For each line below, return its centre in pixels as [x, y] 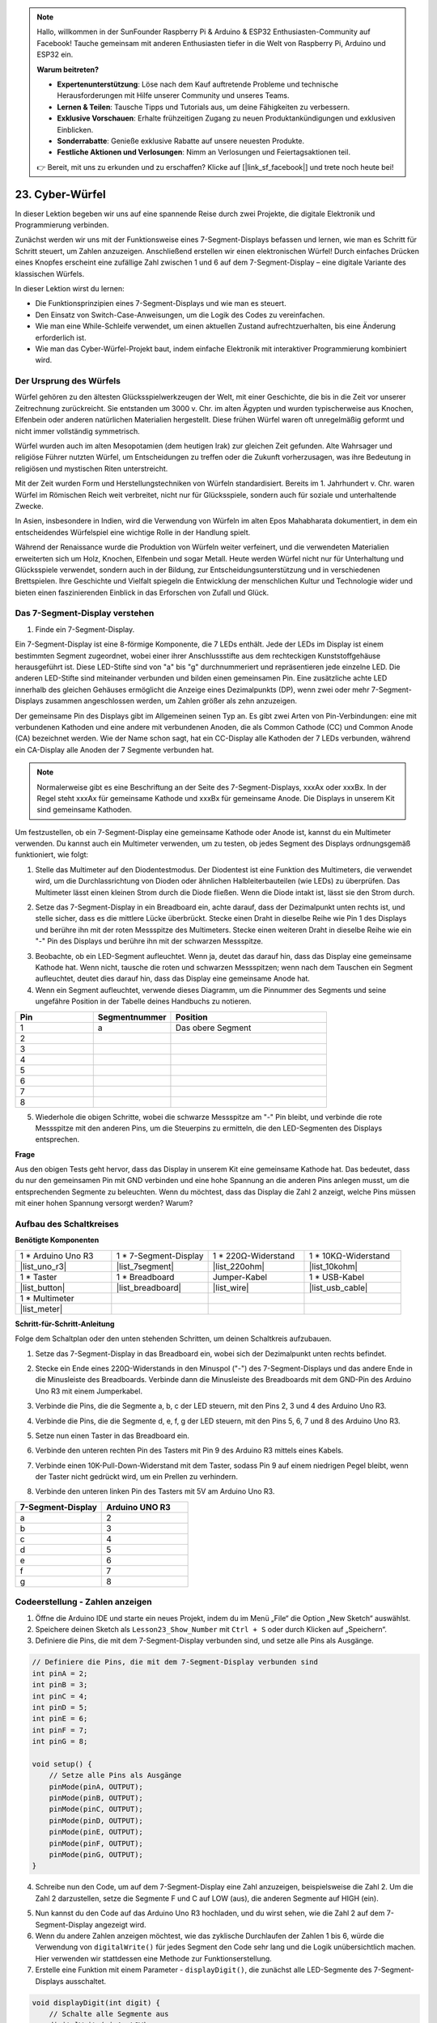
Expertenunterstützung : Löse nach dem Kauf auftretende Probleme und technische [198, 84]
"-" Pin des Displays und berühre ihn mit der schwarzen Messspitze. [149, 941]
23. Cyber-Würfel [60, 194]
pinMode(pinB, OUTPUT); [96, 1798]
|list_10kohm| [333, 1266]
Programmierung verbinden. [62, 225]
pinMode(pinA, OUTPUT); [96, 1787]
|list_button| [42, 1287]
